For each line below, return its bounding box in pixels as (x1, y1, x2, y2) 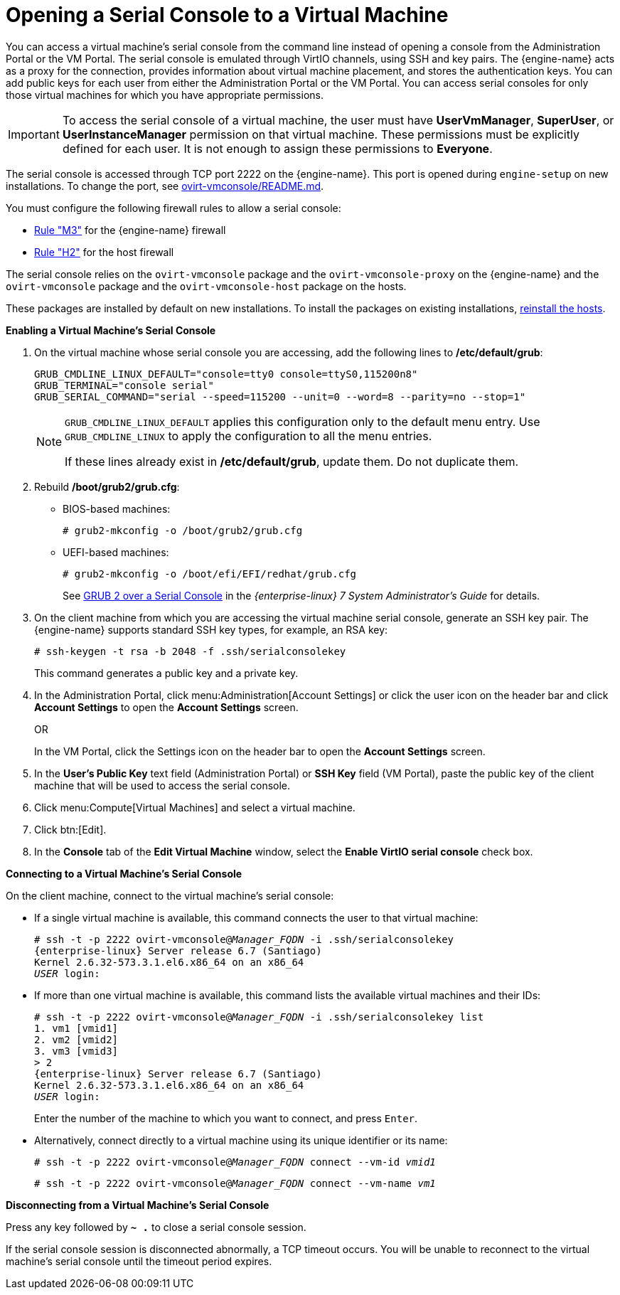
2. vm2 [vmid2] (34, 1033, 119, 1045)
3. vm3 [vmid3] (34, 1045, 119, 1057)
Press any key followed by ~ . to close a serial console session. (6, 1220, 306, 1233)
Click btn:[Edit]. (34, 823, 107, 836)
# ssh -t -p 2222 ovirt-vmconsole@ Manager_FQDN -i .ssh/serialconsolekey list (34, 1011, 484, 1023)
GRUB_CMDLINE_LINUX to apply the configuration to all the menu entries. (65, 428, 432, 443)
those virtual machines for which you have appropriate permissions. (6, 88, 324, 101)
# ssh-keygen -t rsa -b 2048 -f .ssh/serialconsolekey (34, 645, 346, 657)
